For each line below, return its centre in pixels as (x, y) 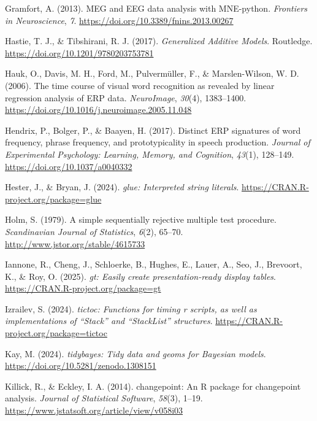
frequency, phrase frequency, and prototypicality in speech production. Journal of (158, 142)
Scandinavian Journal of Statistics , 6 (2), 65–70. (94, 231)
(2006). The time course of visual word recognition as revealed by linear (140, 85)
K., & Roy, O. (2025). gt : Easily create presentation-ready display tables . (141, 276)
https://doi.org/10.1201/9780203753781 (79, 52)
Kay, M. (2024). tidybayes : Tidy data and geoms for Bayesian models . (136, 353)
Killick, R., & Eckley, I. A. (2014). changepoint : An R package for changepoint (153, 386)
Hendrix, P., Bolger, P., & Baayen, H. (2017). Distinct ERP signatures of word (153, 130)
